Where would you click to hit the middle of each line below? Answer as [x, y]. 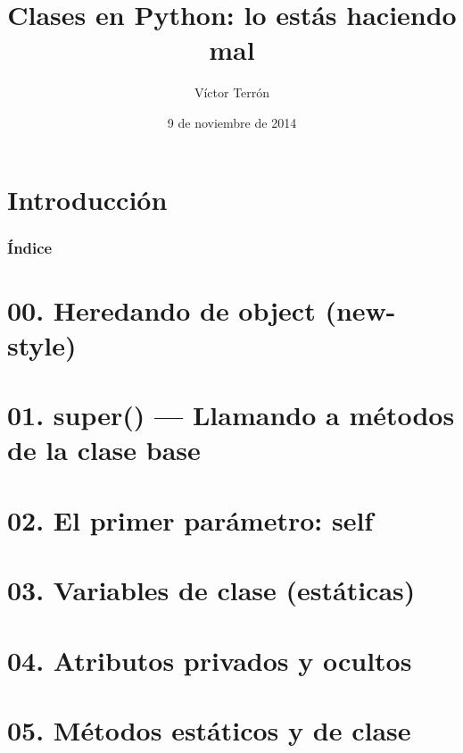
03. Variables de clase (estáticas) [211, 590]
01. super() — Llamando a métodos [231, 415]
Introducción [87, 199]
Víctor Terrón [232, 92]
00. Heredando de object [161, 310]
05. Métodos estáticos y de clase [209, 729]
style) [42, 344]
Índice [30, 247]
